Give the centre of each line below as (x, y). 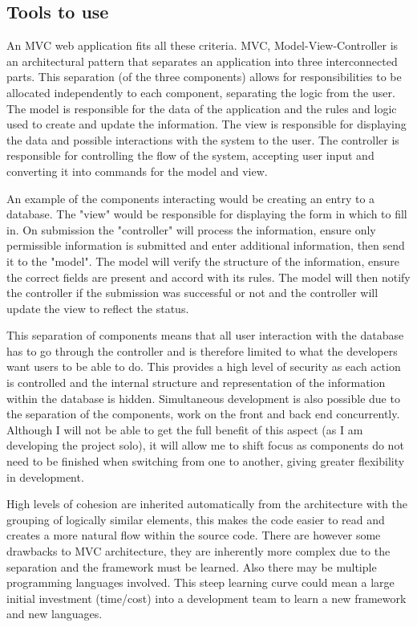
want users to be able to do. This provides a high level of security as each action (204, 366)
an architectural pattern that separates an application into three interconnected (202, 61)
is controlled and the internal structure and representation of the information (196, 383)
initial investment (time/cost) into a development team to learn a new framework (206, 598)
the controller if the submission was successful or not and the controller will (192, 293)
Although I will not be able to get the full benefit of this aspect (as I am (185, 429)
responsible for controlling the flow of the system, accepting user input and (190, 155)
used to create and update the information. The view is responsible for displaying (206, 124)
